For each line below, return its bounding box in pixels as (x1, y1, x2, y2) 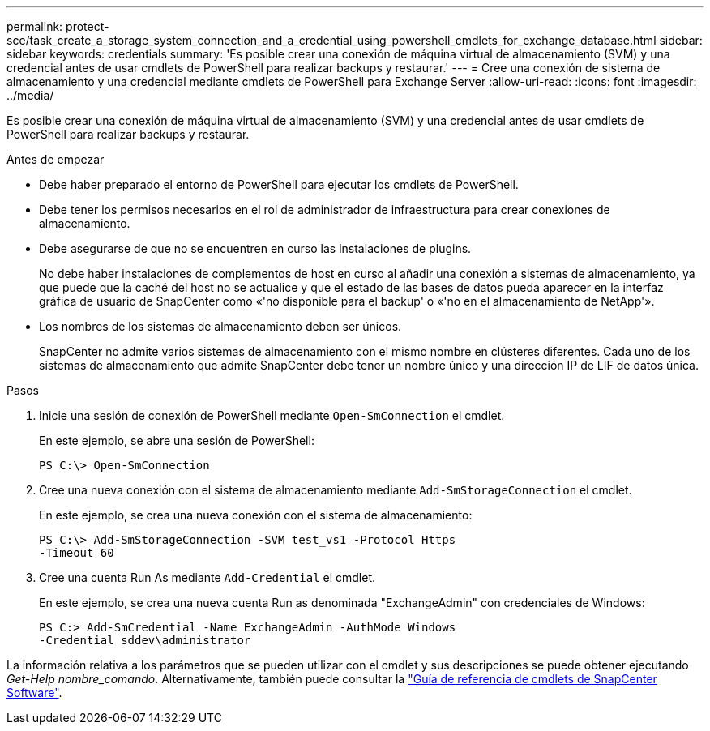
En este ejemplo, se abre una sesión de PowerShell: (39, 434, 314, 447)
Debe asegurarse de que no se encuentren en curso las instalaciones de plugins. (39, 242, 472, 255)
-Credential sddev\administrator (39, 634, 251, 647)
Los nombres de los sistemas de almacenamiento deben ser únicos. (39, 319, 402, 333)
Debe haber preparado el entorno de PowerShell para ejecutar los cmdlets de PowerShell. (39, 177, 519, 191)
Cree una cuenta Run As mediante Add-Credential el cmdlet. (39, 571, 376, 584)
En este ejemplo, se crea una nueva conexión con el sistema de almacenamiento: (39, 508, 473, 522)
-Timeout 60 (39, 546, 114, 559)
